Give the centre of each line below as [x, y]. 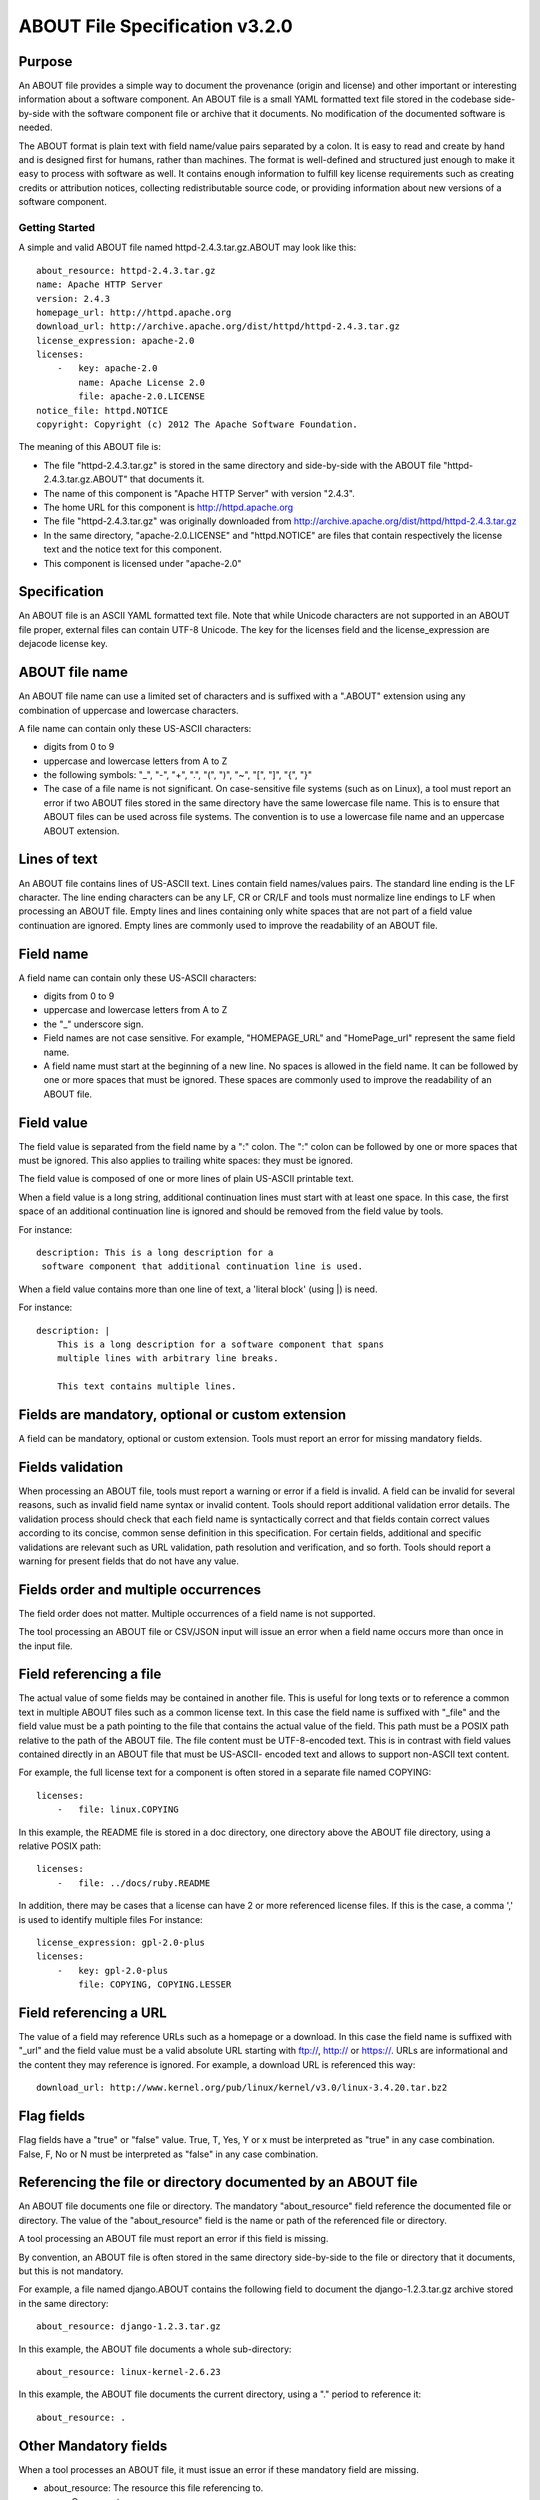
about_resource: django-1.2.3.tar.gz [129, 2326]
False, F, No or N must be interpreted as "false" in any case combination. [168, 2154]
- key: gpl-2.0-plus [112, 1970]
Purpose [45, 61]
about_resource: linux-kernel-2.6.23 [129, 2371]
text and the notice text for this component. [132, 549]
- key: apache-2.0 [107, 368]
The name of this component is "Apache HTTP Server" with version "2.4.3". [199, 493]
